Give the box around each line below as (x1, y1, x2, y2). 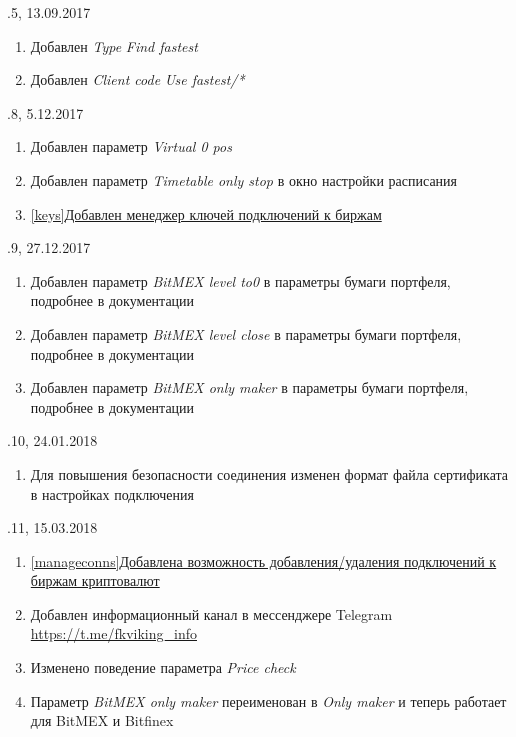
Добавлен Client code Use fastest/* (30, 69, 245, 90)
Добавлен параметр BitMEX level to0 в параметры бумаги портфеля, (30, 270, 451, 291)
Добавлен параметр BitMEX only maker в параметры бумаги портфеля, (30, 377, 469, 398)
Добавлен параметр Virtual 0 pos (30, 136, 232, 157)
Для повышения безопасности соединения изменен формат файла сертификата (30, 463, 509, 484)
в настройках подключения (30, 483, 194, 504)
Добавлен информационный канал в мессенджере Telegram (30, 603, 393, 624)
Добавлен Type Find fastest (30, 35, 198, 56)
